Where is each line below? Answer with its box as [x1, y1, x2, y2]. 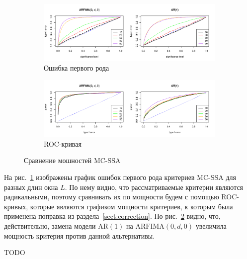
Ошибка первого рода [44, 63, 109, 73]
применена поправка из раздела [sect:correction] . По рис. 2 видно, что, [4, 211, 221, 221]
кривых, [4, 201, 28, 211]
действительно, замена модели [4, 221, 96, 231]
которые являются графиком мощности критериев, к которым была [30, 201, 233, 211]
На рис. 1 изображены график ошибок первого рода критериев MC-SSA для [4, 172, 237, 182]
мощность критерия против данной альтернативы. [4, 230, 155, 241]
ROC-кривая [44, 138, 82, 149]
